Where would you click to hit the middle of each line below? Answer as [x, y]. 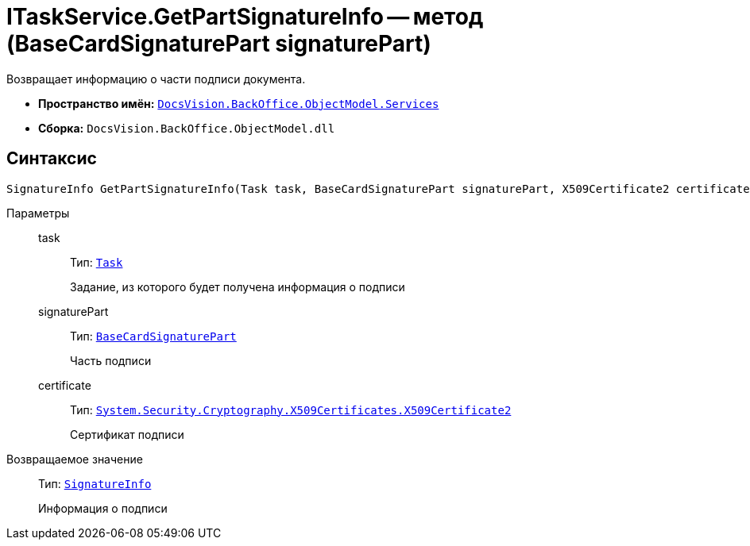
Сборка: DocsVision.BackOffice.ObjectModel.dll [187, 128]
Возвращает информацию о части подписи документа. [156, 79]
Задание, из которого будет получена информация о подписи [238, 286]
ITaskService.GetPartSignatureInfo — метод [245, 17]
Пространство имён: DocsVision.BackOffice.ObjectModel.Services [239, 103]
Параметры [38, 213]
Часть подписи [111, 360]
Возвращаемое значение [75, 459]
